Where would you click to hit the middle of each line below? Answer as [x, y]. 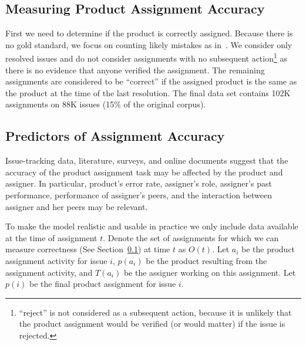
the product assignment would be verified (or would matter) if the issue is [152, 324]
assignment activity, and [49, 272]
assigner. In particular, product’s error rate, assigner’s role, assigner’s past [139, 183]
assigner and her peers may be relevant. [77, 206]
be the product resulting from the [206, 260]
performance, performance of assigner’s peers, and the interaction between [139, 195]
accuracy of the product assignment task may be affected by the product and [144, 172]
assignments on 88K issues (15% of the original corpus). [106, 104]
